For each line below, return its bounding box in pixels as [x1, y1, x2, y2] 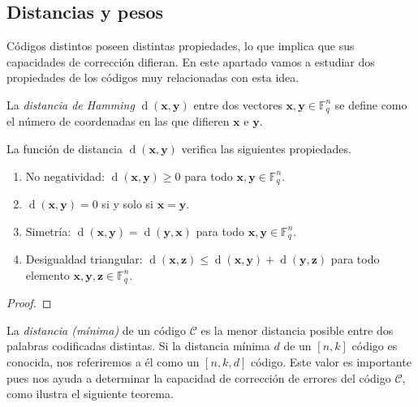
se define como [334, 96, 407, 113]
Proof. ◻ [6, 294, 52, 311]
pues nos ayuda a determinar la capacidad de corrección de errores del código [6, 369, 391, 386]
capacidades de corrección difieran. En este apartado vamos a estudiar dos [6, 53, 375, 70]
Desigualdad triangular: [25, 251, 143, 268]
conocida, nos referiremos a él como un [6, 353, 200, 370]
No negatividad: [25, 167, 106, 184]
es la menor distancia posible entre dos [200, 321, 394, 338]
